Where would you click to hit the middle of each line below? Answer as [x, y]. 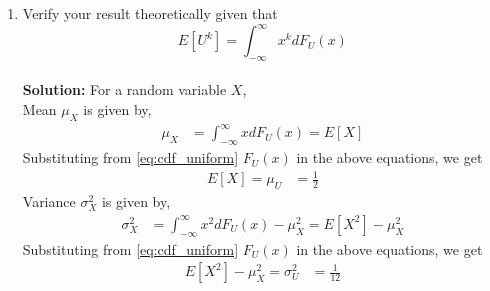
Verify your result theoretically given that [150, 13]
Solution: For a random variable [124, 89]
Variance [49, 201]
